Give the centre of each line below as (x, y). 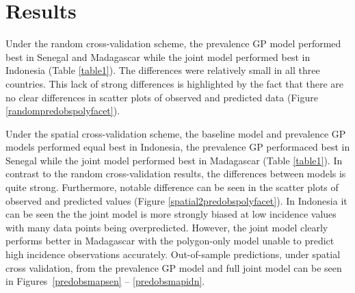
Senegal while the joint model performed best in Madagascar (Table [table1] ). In (174, 160)
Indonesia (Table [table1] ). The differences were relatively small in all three (163, 70)
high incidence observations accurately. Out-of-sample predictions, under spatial (173, 254)
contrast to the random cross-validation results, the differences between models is (176, 174)
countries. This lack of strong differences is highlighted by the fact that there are (175, 83)
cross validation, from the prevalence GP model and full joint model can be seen (174, 267)
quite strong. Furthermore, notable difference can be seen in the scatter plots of (172, 187)
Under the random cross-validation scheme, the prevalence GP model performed (173, 43)
